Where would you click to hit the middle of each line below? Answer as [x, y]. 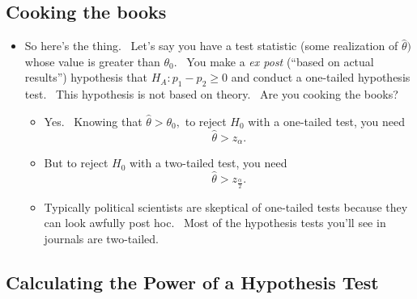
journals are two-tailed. [101, 238]
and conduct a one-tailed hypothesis [321, 77]
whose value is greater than [92, 61]
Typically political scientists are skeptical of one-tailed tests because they [226, 206]
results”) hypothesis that [86, 77]
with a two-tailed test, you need [208, 163]
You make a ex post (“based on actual [280, 61]
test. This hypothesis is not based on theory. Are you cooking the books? [211, 94]
